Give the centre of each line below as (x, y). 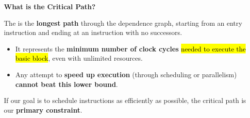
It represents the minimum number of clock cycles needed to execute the (131, 48)
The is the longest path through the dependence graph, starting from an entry (123, 23)
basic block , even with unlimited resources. (79, 58)
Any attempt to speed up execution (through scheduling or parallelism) (126, 74)
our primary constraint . (43, 110)
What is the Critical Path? (50, 6)
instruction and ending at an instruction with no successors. (93, 32)
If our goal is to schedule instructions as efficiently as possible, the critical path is (125, 100)
